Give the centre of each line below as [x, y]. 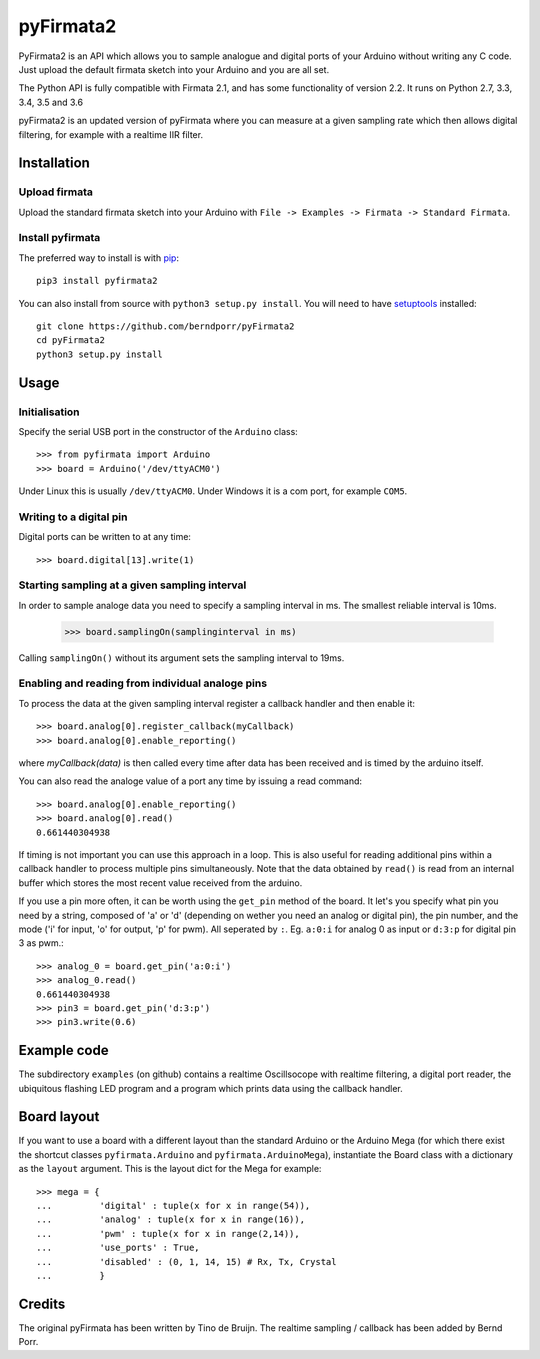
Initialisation [49, 412]
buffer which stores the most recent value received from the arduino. [160, 882]
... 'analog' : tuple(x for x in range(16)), [170, 1219]
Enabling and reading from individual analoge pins [143, 683]
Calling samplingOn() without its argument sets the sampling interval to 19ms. [181, 657]
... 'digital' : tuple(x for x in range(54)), [173, 1206]
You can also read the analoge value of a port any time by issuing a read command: [190, 781]
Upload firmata [56, 192]
